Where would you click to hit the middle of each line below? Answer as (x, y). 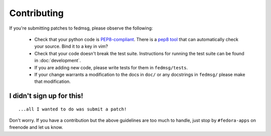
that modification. (53, 82)
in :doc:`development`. (58, 61)
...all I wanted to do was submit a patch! (73, 109)
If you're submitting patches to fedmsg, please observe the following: (81, 28)
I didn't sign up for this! (46, 96)
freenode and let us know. (36, 127)
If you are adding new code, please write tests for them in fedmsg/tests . (111, 67)
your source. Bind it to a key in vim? (71, 46)
